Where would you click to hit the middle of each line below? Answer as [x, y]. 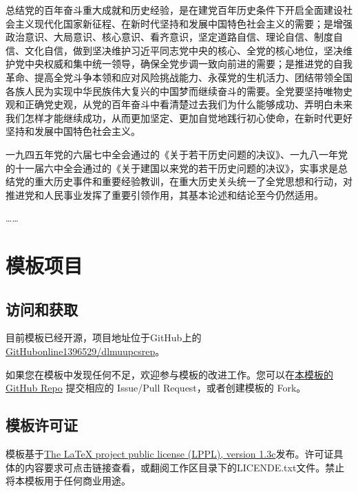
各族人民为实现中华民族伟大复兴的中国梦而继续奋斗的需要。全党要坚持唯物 [174, 90]
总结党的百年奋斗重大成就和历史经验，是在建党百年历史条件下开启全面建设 [174, 10]
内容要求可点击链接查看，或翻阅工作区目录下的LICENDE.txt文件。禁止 [185, 467]
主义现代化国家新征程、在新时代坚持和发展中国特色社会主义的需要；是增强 [183, 23]
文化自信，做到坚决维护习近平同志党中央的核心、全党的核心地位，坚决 [183, 50]
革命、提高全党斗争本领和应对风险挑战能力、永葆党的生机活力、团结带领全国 [179, 77]
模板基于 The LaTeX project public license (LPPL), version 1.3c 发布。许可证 [170, 454]
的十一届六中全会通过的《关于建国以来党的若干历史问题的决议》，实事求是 [172, 168]
